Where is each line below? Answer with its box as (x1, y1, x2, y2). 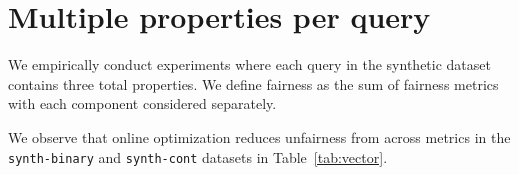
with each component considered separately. (8, 93, 277, 114)
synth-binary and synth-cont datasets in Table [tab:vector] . (8, 146, 388, 167)
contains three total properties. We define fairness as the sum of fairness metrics (8, 73, 499, 94)
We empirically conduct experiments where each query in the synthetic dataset (8, 54, 491, 75)
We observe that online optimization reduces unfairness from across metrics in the (8, 126, 511, 147)
